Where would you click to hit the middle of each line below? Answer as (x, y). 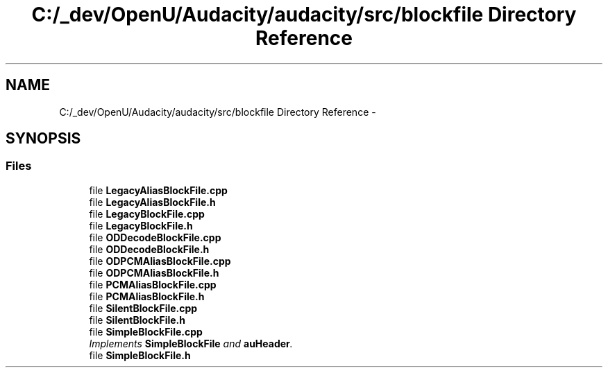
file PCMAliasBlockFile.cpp (153, 284)
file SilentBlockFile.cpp (143, 308)
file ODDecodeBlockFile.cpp (155, 237)
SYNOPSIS (43, 139)
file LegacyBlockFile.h (141, 225)
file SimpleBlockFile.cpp (146, 331)
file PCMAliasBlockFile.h (147, 296)
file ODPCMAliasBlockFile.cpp (160, 261)
